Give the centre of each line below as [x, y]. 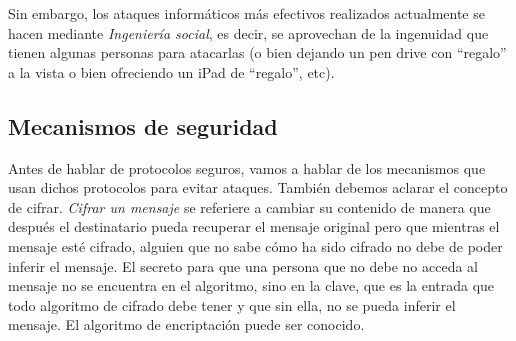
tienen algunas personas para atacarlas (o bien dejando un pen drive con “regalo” [257, 52]
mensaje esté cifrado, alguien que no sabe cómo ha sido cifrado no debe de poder [255, 245]
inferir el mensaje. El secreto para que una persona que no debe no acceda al [243, 265]
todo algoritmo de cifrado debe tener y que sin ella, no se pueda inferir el [232, 304]
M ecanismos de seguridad [143, 125]
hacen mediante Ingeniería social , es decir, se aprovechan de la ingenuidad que [248, 32]
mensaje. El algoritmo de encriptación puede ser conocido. [186, 324]
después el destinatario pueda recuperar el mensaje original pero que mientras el [254, 226]
